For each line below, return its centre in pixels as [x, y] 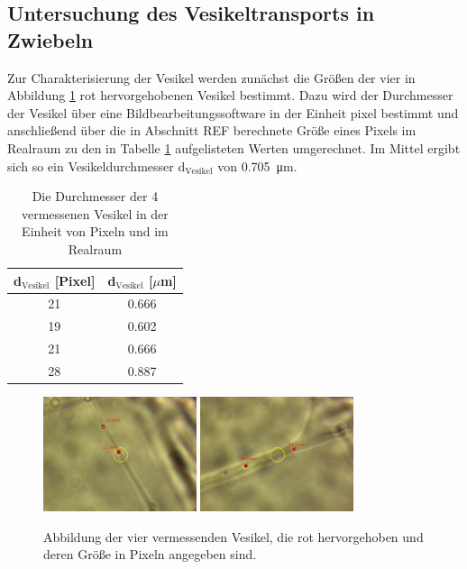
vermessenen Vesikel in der [95, 213]
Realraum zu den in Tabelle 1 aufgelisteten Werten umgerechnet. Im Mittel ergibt [234, 147]
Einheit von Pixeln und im [95, 231]
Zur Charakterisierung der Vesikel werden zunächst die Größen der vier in [211, 77]
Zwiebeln [50, 39]
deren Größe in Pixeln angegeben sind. [150, 554]
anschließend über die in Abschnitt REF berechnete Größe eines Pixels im [212, 130]
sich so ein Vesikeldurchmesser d [96, 165]
